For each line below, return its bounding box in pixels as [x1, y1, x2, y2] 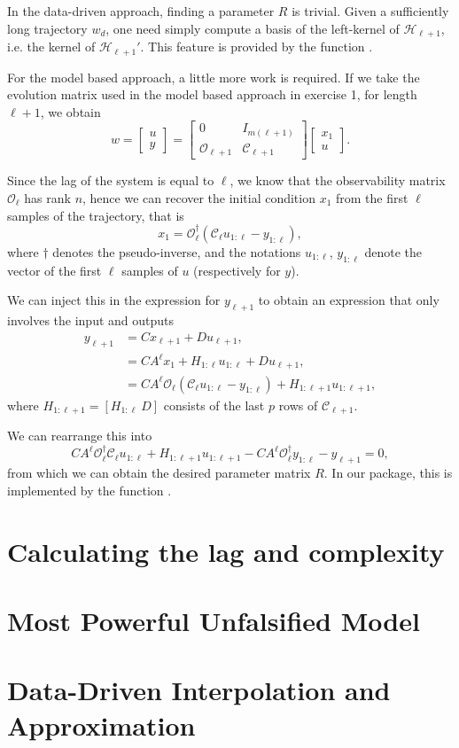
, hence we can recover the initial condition [82, 188, 315, 206]
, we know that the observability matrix [229, 171, 446, 190]
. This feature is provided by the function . [140, 37, 373, 56]
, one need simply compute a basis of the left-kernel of [105, 19, 400, 37]
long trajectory [7, 19, 88, 37]
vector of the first [7, 261, 102, 279]
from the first [336, 188, 408, 206]
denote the [364, 242, 423, 261]
